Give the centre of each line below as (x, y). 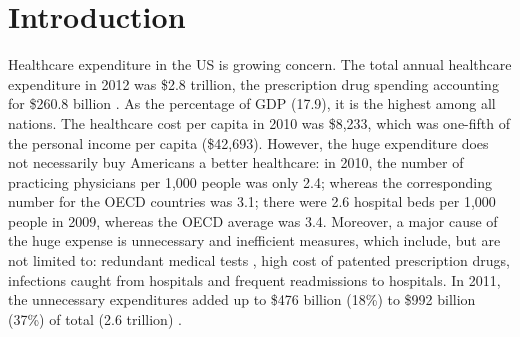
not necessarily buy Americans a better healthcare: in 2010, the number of (236, 162)
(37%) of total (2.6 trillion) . (95, 318)
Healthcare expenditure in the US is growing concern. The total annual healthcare (260, 64)
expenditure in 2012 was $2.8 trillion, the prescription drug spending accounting (253, 83)
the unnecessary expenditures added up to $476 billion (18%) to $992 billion (242, 299)
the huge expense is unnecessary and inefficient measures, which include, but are (254, 240)
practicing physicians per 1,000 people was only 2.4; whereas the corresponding (250, 181)
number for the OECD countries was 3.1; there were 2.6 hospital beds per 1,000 (252, 201)
